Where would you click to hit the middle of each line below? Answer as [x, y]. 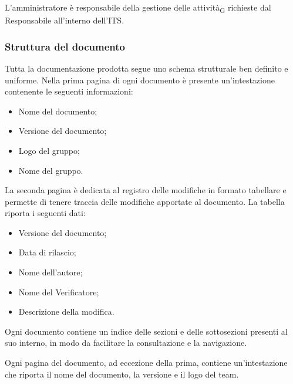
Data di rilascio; [47, 252]
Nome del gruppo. [51, 170]
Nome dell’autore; [50, 272]
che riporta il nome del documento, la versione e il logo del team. [122, 374]
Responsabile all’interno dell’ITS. [65, 20]
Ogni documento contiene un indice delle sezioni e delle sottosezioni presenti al [146, 331]
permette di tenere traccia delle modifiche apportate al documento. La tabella [145, 201]
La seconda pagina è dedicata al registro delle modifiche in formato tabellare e [146, 190]
